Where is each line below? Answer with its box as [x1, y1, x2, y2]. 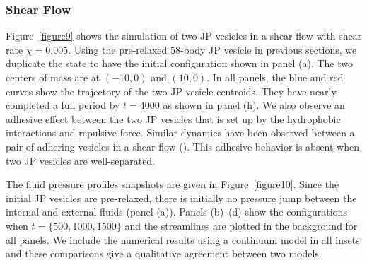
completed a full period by [6, 98, 120, 112]
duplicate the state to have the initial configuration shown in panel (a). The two [6, 56, 353, 71]
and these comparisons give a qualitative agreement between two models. [6, 246, 322, 261]
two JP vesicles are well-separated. [6, 153, 156, 167]
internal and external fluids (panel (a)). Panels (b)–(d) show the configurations [6, 204, 347, 219]
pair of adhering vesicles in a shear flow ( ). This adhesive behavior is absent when [6, 139, 360, 153]
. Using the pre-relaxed [68, 42, 168, 57]
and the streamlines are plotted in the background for [124, 218, 358, 232]
